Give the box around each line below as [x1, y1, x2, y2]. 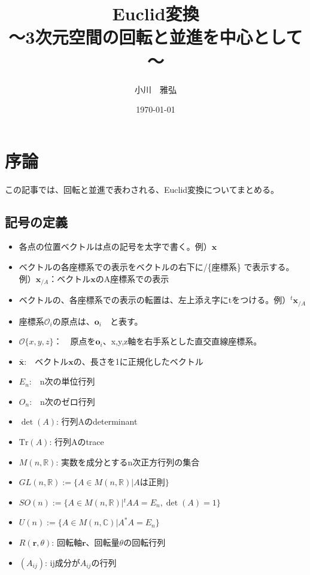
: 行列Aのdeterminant [56, 415, 138, 428]
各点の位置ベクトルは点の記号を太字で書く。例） [19, 240, 212, 253]
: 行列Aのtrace [49, 435, 104, 448]
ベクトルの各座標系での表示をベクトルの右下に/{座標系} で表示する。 [19, 261, 294, 273]
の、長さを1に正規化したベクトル [73, 355, 203, 367]
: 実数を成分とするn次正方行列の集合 [56, 455, 200, 468]
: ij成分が [44, 556, 80, 568]
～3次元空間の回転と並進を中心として [8, 25, 303, 49]
